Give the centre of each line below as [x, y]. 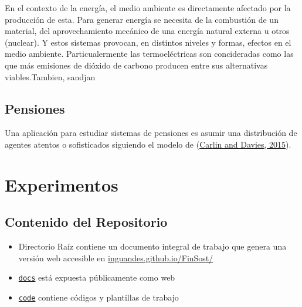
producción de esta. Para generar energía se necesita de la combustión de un [142, 19]
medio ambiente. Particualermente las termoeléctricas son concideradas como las [149, 54]
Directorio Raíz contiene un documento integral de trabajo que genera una [152, 246]
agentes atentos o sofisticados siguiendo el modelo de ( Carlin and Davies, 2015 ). [148, 144]
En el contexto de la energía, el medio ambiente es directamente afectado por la [148, 8]
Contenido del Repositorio [86, 222]
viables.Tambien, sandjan [50, 76]
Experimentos [62, 184]
